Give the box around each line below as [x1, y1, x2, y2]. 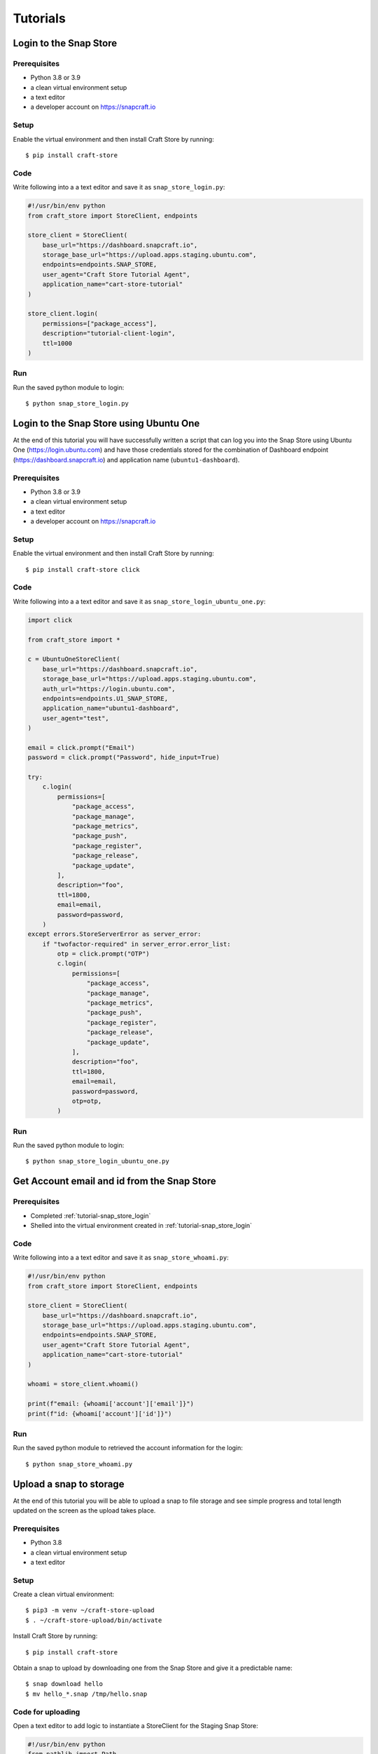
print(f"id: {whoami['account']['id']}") [27, 1410, 172, 1417]
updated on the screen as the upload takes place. [13, 1506, 156, 1515]
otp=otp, [71, 1097, 102, 1105]
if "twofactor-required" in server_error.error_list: [42, 940, 231, 948]
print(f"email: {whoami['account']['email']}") [27, 1400, 194, 1408]
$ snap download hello [25, 1680, 104, 1688]
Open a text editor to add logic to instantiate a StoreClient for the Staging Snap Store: [13, 1721, 258, 1729]
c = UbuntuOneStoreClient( [27, 655, 120, 663]
